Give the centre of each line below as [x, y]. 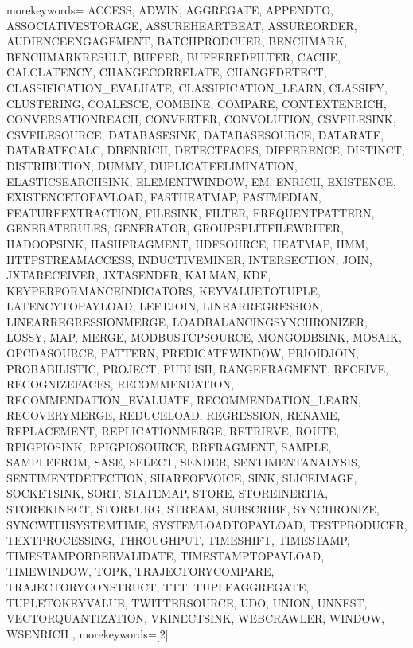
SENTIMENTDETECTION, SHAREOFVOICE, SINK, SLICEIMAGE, [182, 477]
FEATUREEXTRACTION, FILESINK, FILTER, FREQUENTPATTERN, [191, 212]
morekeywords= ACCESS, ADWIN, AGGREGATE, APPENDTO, [170, 10]
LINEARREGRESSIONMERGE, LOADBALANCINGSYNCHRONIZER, [187, 321]
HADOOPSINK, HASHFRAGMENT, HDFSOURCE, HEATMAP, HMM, [187, 243]
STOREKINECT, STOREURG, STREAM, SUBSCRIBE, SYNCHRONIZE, [193, 509]
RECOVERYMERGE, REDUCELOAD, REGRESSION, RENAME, [173, 415]
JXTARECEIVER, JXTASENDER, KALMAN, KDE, [139, 275]
